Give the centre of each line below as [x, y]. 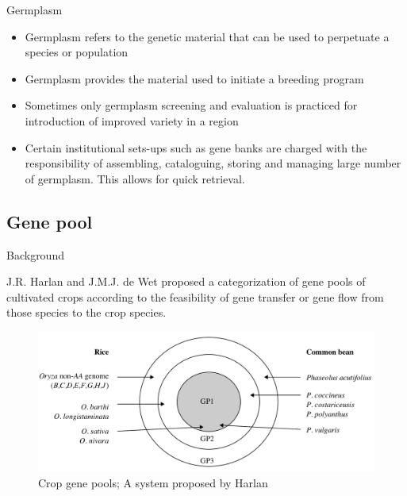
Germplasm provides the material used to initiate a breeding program [194, 78]
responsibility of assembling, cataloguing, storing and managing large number [213, 163]
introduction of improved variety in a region [132, 120]
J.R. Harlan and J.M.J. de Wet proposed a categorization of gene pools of [186, 281]
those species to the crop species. [86, 312]
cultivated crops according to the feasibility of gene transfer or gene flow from [195, 296]
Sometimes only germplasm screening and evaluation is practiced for [191, 105]
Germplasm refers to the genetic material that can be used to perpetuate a [207, 36]
